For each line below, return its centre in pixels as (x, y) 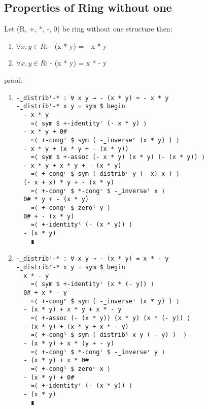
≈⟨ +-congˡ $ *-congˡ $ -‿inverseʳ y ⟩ (98, 352)
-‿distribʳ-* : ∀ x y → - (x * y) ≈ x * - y (92, 259)
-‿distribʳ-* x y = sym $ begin (71, 268)
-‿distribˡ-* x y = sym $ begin (71, 106)
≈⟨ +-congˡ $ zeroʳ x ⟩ (71, 369)
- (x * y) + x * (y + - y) (69, 343)
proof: (13, 80)
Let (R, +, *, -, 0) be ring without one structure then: (88, 29)
